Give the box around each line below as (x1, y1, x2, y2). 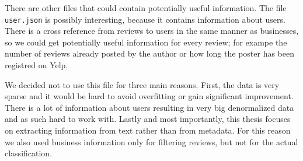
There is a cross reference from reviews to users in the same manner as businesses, (5, 24, 299, 37)
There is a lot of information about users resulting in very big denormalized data (5, 101, 294, 113)
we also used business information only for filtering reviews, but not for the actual (5, 135, 298, 148)
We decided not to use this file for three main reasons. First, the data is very (5, 78, 280, 90)
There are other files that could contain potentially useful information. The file (5, 2, 287, 13)
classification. (5, 147, 53, 159)
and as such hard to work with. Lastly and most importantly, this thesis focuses (5, 113, 291, 125)
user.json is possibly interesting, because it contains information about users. (5, 13, 285, 25)
